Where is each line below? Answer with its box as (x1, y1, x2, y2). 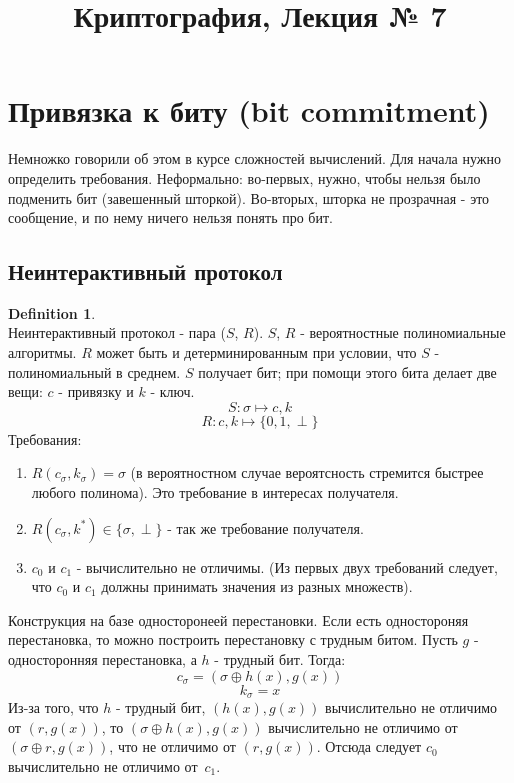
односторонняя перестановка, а (8, 649, 197, 670)
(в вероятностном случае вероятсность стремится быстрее (130, 462, 484, 483)
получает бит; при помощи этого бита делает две (198, 361, 497, 382)
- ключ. (150, 381, 195, 402)
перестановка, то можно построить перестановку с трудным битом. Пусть (8, 629, 458, 650)
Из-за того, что (8, 697, 99, 718)
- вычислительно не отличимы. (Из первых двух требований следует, (76, 556, 498, 577)
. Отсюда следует (316, 736, 422, 757)
